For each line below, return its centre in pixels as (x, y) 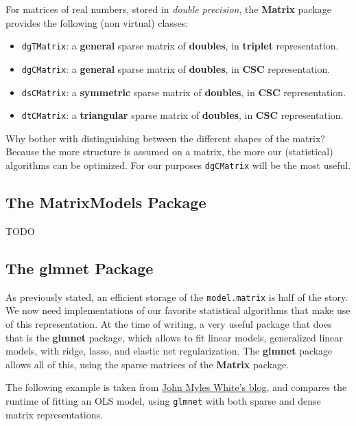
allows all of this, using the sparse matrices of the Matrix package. (147, 364)
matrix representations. (54, 414)
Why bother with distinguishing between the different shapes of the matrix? (165, 138)
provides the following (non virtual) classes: (97, 22)
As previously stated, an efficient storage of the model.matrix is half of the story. (177, 296)
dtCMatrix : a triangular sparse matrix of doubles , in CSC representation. (182, 115)
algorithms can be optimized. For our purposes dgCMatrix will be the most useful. (178, 165)
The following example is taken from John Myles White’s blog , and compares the (176, 387)
